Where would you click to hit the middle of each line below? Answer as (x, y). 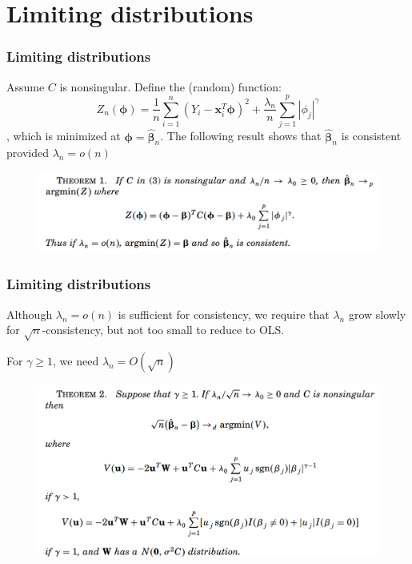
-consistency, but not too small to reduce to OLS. (163, 330)
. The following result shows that (241, 136)
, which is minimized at (64, 136)
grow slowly (377, 314)
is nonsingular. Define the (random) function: (170, 86)
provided (28, 153)
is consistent (371, 136)
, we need (76, 361)
